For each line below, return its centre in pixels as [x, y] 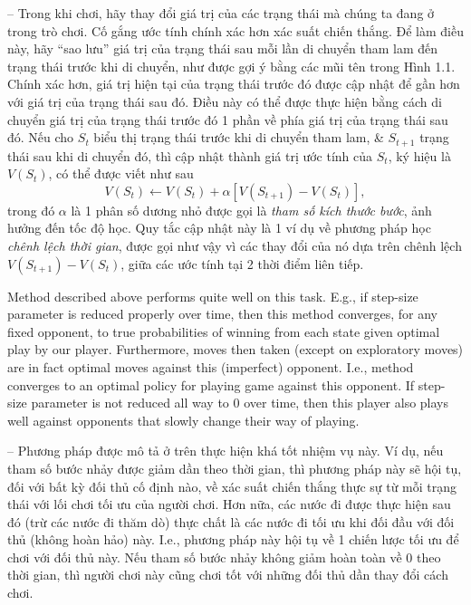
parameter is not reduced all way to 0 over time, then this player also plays [240, 403]
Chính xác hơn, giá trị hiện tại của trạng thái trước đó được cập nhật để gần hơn [234, 84]
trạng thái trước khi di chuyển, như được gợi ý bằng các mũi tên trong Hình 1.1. [231, 66]
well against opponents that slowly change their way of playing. [183, 420]
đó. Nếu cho [41, 137]
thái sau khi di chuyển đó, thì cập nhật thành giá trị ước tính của [190, 155]
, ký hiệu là [419, 155]
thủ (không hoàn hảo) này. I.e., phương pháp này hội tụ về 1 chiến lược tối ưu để [233, 539]
